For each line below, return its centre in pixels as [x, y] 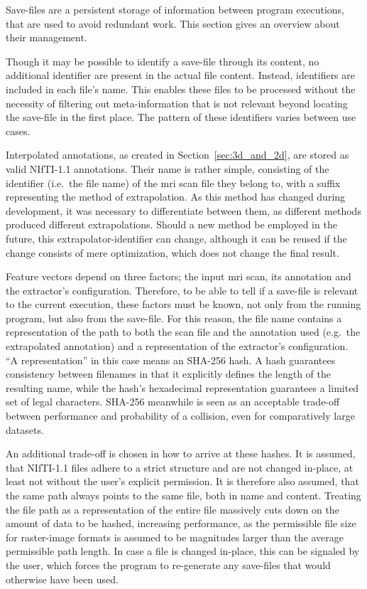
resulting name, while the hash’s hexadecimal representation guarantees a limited [182, 387]
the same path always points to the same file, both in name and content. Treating [183, 495]
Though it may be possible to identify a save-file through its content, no [163, 61]
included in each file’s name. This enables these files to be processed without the [181, 89]
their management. [46, 37]
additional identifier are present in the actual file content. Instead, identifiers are [180, 75]
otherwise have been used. [62, 579]
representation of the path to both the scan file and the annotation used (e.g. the [183, 332]
